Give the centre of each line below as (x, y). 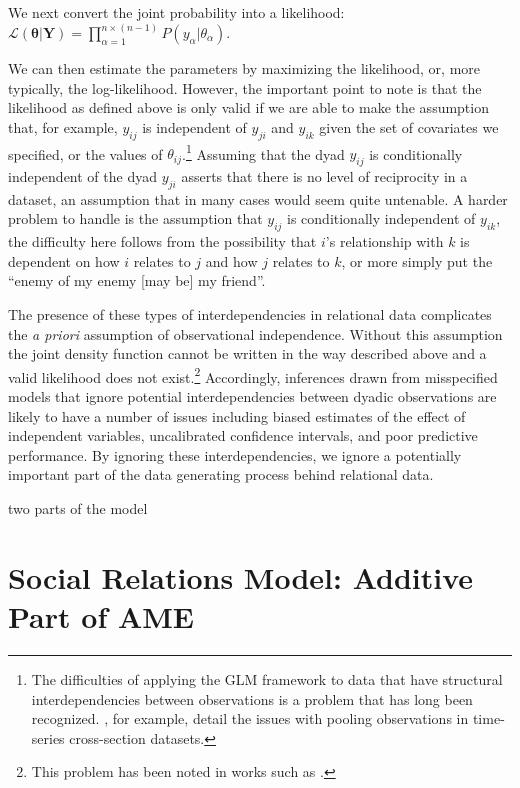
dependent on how (64, 260)
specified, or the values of (85, 153)
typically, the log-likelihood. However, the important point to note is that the (245, 87)
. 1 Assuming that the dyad (263, 152)
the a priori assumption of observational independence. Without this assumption (255, 333)
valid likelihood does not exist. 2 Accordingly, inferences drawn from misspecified (253, 375)
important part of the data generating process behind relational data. (221, 474)
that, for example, (63, 126)
